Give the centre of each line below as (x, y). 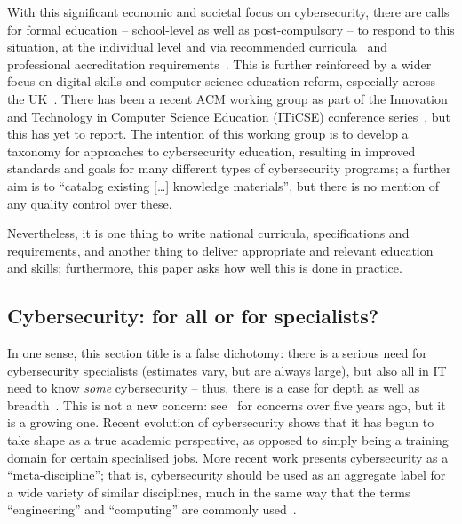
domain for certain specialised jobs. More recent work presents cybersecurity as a (228, 457)
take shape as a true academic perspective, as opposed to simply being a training (228, 440)
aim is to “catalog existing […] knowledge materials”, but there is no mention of (223, 185)
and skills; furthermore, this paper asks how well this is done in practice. (205, 268)
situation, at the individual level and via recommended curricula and (198, 47)
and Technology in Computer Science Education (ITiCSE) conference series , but (229, 116)
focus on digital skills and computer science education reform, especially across (222, 81)
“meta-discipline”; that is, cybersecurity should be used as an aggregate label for (227, 475)
